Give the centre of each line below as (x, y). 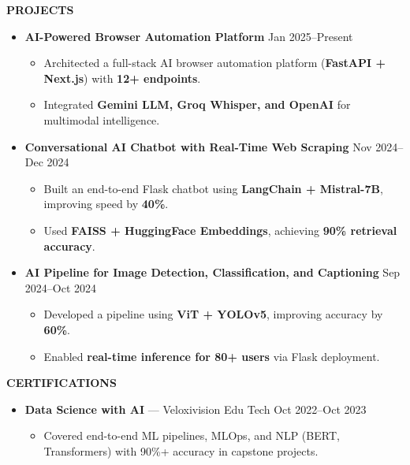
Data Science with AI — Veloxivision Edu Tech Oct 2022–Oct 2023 (196, 409)
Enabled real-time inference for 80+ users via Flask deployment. (212, 356)
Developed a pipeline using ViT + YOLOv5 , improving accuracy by (213, 314)
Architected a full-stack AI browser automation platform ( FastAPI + (214, 63)
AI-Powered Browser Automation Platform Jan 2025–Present (189, 36)
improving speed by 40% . (106, 204)
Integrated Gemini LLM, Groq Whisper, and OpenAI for (197, 104)
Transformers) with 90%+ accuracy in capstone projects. (181, 450)
